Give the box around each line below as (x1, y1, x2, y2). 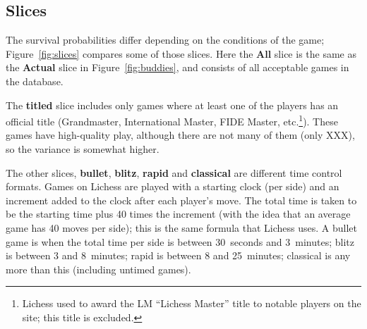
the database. (6, 73, 64, 88)
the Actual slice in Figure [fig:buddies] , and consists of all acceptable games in (6, 60, 349, 75)
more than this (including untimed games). (6, 261, 191, 276)
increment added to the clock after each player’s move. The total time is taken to (6, 192, 357, 207)
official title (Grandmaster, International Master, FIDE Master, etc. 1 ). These (6, 112, 338, 128)
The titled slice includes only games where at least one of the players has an (6, 97, 339, 112)
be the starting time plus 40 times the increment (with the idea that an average (6, 206, 351, 221)
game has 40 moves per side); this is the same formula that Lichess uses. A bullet (6, 220, 357, 235)
